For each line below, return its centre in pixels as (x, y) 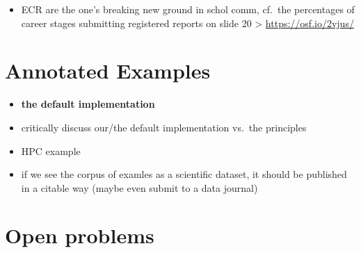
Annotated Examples (108, 71)
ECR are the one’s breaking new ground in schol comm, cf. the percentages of (188, 9)
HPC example (51, 150)
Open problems (80, 235)
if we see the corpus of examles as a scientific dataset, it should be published (184, 174)
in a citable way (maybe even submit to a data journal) (139, 187)
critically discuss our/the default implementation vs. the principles (164, 127)
